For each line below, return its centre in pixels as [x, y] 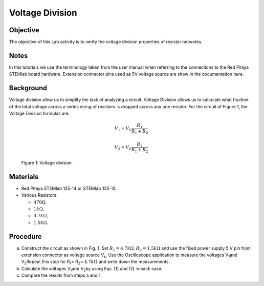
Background [28, 88]
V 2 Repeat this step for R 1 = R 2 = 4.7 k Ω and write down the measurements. [96, 262]
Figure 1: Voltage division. [47, 163]
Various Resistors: [40, 195]
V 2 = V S [123, 148]
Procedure [25, 236]
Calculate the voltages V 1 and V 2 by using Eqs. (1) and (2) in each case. [92, 269]
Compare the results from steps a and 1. [62, 275]
